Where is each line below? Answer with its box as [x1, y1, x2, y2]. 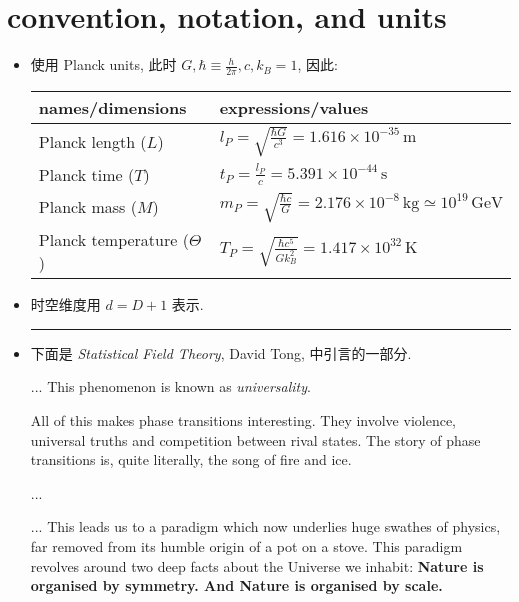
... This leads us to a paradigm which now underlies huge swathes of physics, [30, 516, 501, 537]
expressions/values [219, 95, 369, 119]
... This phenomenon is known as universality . [30, 376, 311, 397]
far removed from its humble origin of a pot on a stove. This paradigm [30, 535, 463, 556]
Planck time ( [38, 162, 135, 186]
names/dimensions [38, 95, 187, 119]
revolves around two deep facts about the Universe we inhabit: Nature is [30, 555, 484, 576]
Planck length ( [38, 129, 147, 153]
